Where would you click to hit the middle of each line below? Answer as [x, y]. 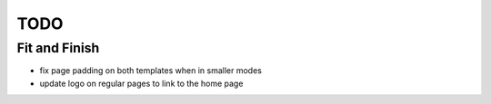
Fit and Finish [58, 48]
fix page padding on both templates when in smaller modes [151, 71]
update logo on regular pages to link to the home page [141, 83]
